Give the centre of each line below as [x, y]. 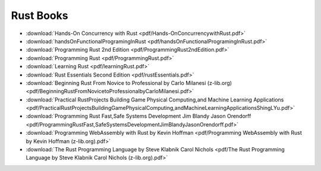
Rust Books [40, 15]
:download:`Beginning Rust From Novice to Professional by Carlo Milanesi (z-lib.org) [129, 83]
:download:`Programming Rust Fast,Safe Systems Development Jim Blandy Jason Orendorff [139, 116]
